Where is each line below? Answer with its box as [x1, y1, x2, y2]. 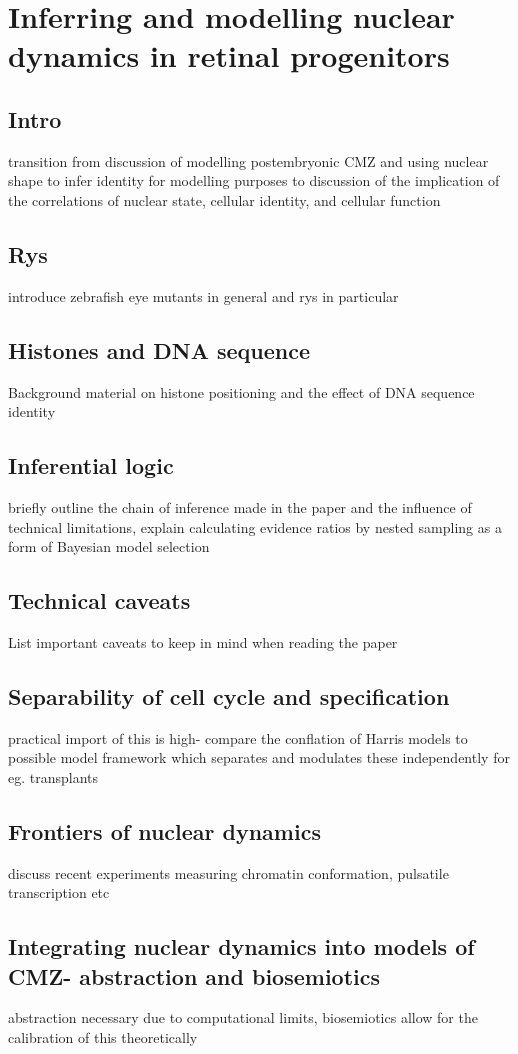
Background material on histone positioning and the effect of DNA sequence [8, 381, 475, 402]
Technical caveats [8, 585, 191, 616]
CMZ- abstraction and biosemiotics [8, 960, 381, 991]
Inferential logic [8, 450, 174, 481]
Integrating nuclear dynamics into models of [8, 931, 475, 962]
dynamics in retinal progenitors [8, 35, 450, 76]
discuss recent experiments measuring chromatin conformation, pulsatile [8, 862, 449, 883]
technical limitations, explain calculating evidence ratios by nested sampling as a [8, 516, 502, 537]
